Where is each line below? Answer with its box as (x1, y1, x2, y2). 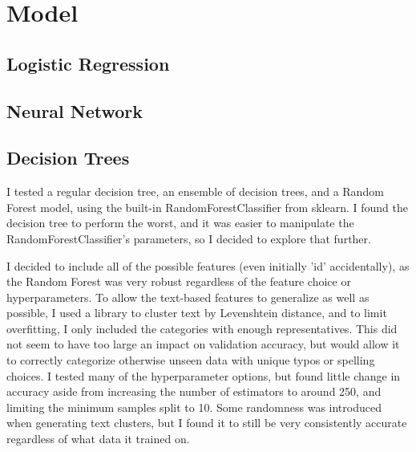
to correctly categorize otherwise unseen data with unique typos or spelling (6, 352, 375, 369)
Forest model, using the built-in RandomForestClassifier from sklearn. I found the (6, 198, 409, 215)
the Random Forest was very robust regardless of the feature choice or (6, 273, 351, 290)
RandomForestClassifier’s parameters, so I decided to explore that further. (6, 230, 371, 246)
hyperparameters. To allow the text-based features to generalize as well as (6, 288, 370, 305)
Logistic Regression (6, 51, 170, 75)
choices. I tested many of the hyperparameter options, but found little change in (6, 367, 401, 384)
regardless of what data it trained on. (6, 430, 190, 447)
